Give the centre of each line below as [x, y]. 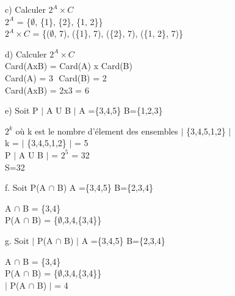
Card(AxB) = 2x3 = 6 [47, 90]
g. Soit [17, 240]
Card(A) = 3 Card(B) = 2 [56, 77]
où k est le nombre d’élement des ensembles [97, 131]
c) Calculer [25, 9]
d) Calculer [26, 54]
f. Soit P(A [26, 187]
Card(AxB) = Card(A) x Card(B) [69, 66]
